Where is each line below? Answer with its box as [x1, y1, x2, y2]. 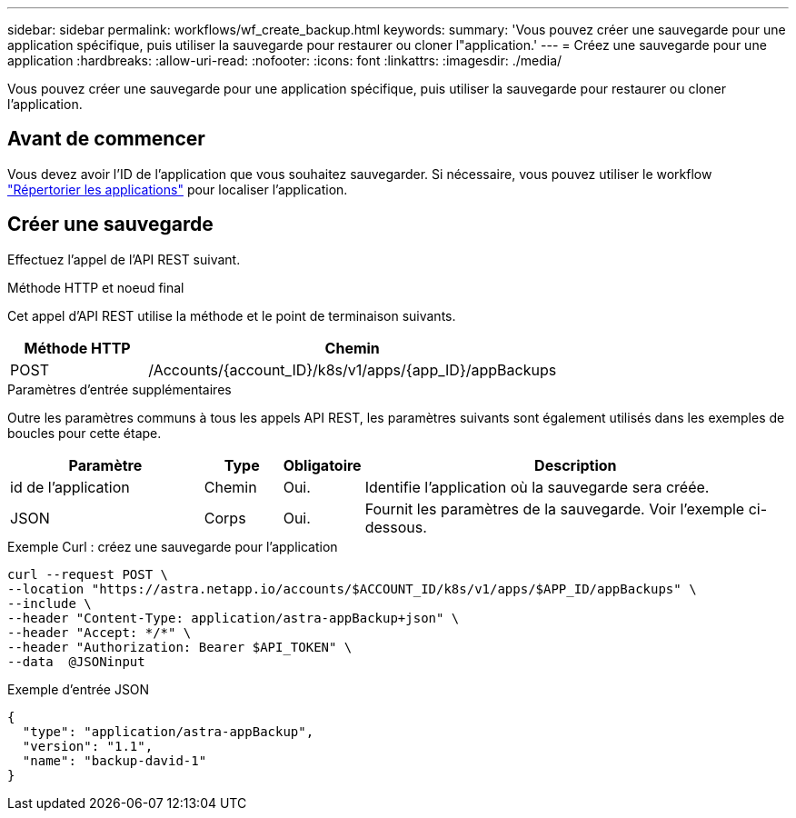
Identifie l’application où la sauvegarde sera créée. [364, 477, 710, 496]
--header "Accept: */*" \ [7, 624, 192, 640]
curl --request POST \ [7, 566, 169, 582]
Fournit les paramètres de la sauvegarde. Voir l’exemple [364, 499, 745, 518]
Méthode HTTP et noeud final [7, 279, 184, 295]
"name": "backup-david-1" [22, 753, 207, 768]
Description [534, 455, 617, 474]
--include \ [7, 595, 92, 611]
